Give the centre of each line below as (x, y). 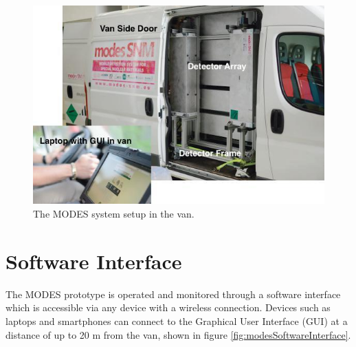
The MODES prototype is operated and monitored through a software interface (173, 294)
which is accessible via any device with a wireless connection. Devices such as (168, 307)
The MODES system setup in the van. (114, 214)
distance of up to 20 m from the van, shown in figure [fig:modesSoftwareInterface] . (178, 334)
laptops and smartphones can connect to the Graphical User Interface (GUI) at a (177, 320)
